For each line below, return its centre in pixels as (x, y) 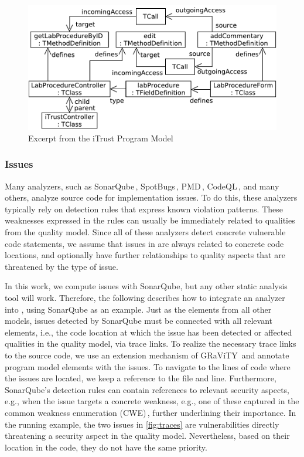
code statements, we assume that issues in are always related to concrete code (144, 243)
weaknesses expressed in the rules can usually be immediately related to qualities (150, 220)
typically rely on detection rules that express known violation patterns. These (144, 209)
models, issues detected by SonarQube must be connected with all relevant (139, 321)
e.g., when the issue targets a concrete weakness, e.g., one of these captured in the (152, 401)
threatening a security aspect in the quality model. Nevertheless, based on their (147, 436)
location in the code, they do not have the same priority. (106, 447)
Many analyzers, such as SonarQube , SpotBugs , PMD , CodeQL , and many (142, 186)
